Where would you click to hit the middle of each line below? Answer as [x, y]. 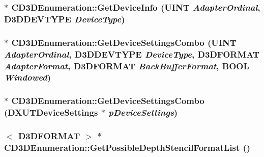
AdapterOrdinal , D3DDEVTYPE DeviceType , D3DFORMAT [132, 54]
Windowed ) [28, 77]
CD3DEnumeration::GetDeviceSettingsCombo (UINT [124, 42]
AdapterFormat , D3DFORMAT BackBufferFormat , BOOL [127, 66]
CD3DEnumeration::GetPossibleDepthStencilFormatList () [127, 147]
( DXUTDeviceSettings [51, 112]
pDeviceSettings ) [143, 112]
